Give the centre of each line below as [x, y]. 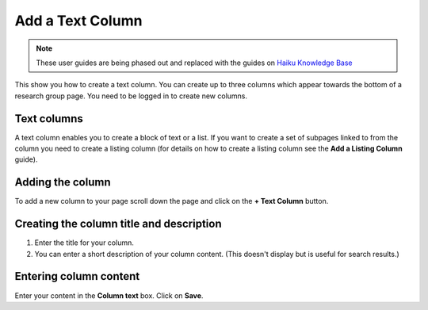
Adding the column [63, 182]
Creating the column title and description [118, 224]
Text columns [49, 119]
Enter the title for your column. [84, 243]
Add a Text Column [78, 21]
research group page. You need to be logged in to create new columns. [131, 96]
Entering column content [77, 276]
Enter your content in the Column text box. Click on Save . [109, 295]
